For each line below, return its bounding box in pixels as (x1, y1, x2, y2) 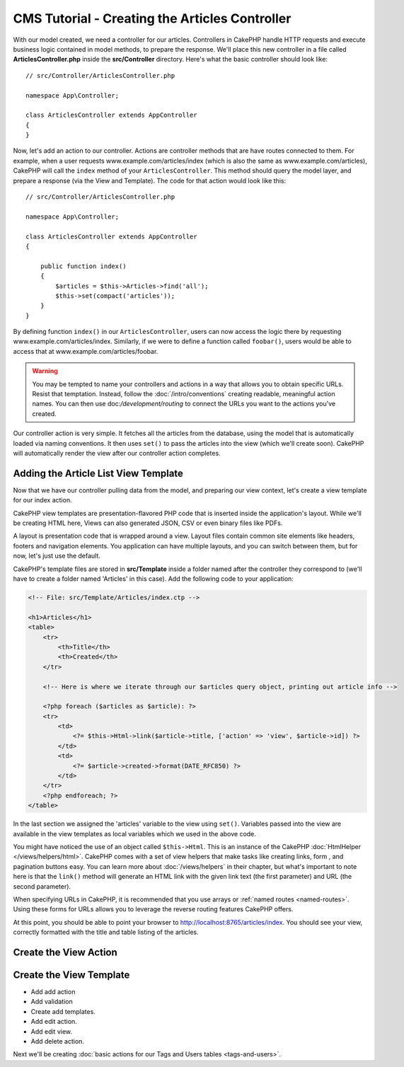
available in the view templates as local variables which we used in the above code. (13, 829, 256, 838)
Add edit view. (30, 1027, 73, 1036)
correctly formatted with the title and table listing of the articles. (13, 928, 199, 937)
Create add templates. (30, 1007, 96, 1015)
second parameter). (13, 882, 71, 891)
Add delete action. (30, 1037, 85, 1045)
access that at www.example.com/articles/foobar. (13, 347, 158, 355)
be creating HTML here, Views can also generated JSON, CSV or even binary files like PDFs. (13, 519, 283, 527)
